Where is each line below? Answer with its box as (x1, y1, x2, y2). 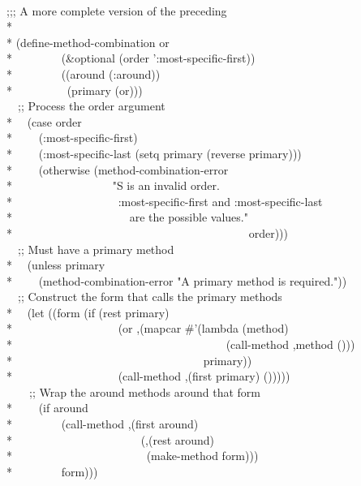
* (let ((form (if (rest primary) (6, 303, 170, 320)
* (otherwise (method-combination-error (6, 161, 229, 178)
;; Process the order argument (17, 97, 165, 114)
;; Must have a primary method (17, 240, 174, 257)
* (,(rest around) (6, 431, 215, 448)
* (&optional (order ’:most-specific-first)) (6, 49, 256, 67)
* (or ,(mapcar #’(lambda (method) (6, 320, 289, 337)
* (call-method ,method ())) (6, 336, 355, 353)
